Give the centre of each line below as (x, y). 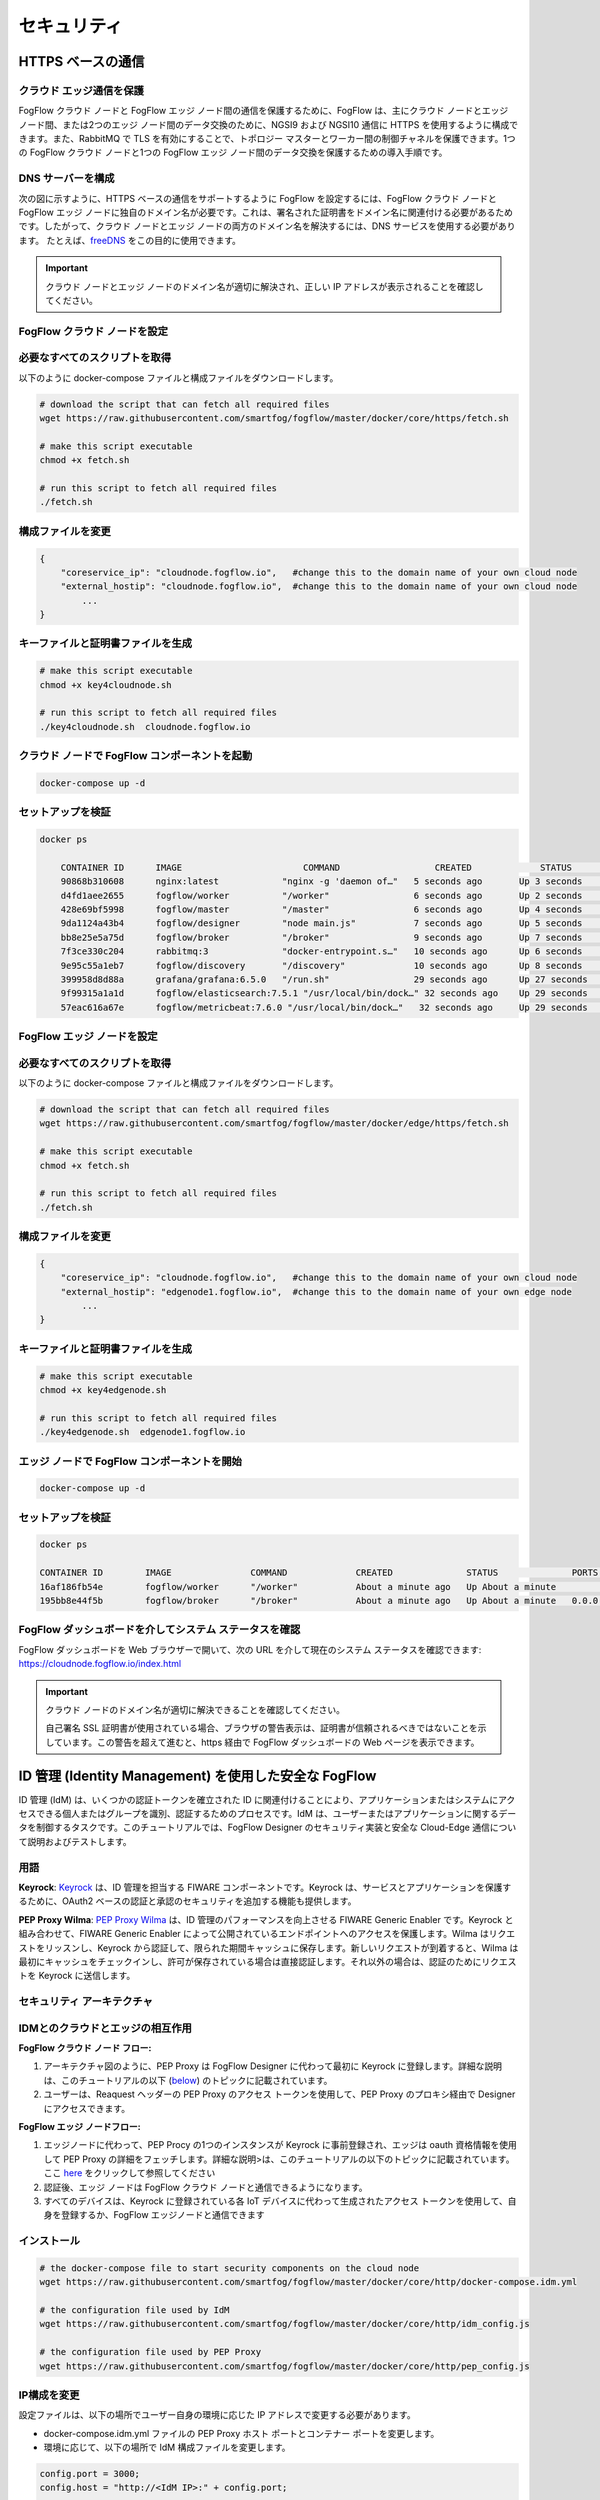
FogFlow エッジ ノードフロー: (79, 2126)
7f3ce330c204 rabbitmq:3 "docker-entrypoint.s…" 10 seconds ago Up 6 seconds (321, 951)
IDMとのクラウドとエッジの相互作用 (105, 2028)
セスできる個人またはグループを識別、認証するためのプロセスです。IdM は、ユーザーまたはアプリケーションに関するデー (267, 1814)
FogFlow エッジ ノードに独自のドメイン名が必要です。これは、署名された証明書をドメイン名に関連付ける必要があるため (266, 212)
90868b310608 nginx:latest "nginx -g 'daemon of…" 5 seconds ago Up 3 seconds (321, 881)
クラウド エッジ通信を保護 (81, 90)
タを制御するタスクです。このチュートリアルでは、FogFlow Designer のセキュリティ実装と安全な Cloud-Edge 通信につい (267, 1827)
